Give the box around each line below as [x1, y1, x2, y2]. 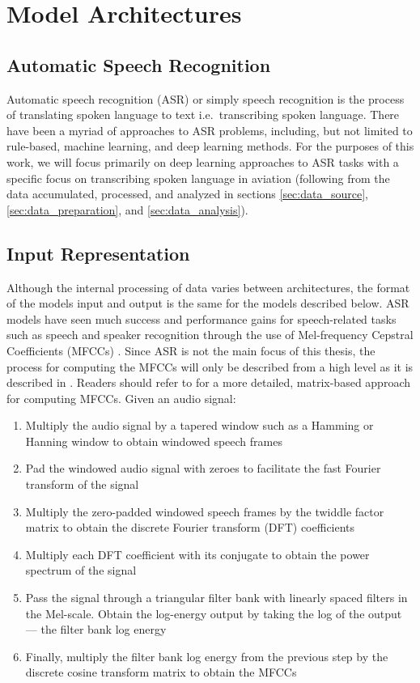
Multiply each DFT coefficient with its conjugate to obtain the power [25, 545, 370, 562]
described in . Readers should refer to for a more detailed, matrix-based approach [6, 374, 410, 391]
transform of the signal [25, 476, 139, 493]
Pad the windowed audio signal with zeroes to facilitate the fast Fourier [25, 460, 381, 477]
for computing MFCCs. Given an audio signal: [6, 389, 236, 406]
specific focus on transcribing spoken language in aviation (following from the [6, 169, 390, 186]
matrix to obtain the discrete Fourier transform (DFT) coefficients [25, 519, 355, 536]
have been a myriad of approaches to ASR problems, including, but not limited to [6, 121, 413, 138]
